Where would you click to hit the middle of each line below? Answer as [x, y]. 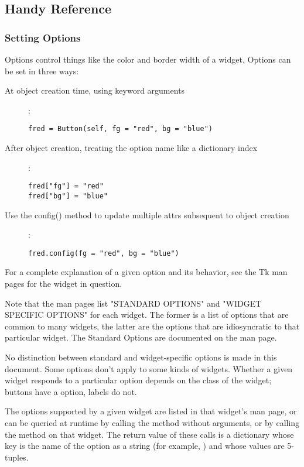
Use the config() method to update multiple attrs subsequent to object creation [147, 214]
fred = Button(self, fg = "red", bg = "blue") [120, 129]
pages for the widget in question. [64, 283]
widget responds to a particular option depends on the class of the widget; [138, 380]
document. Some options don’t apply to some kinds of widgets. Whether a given [149, 368]
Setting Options [43, 37]
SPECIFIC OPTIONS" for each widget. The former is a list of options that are [147, 315]
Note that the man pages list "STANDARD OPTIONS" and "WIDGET [133, 303]
